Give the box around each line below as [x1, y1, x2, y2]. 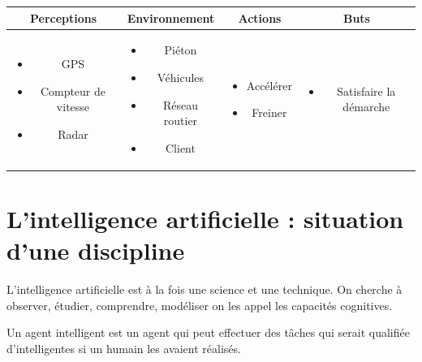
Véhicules [157, 68, 205, 85]
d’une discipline [6, 234, 185, 267]
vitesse [56, 98, 90, 115]
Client [165, 139, 196, 156]
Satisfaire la [337, 82, 396, 99]
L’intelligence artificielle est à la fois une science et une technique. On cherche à [6, 281, 403, 298]
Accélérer [246, 76, 292, 93]
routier [163, 112, 198, 129]
